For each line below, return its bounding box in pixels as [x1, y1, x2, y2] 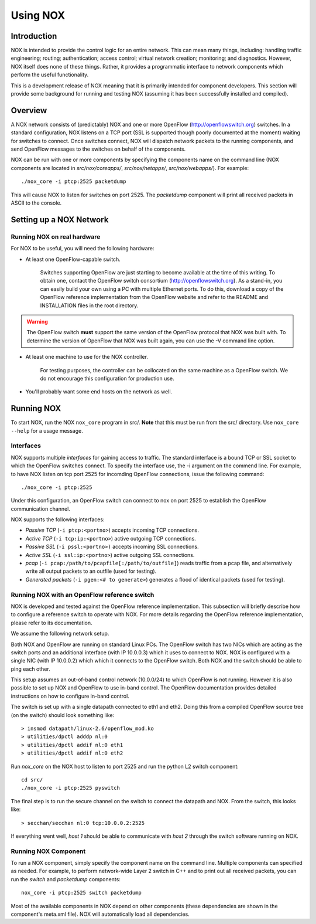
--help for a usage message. [11, 427, 83, 434]
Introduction [11, 31, 57, 41]
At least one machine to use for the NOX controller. [25, 354, 149, 361]
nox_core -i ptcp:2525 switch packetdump [21, 889, 142, 896]
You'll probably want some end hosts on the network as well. [25, 388, 173, 395]
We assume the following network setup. [11, 630, 109, 637]
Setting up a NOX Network [11, 215, 109, 225]
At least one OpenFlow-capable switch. [25, 256, 121, 263]
